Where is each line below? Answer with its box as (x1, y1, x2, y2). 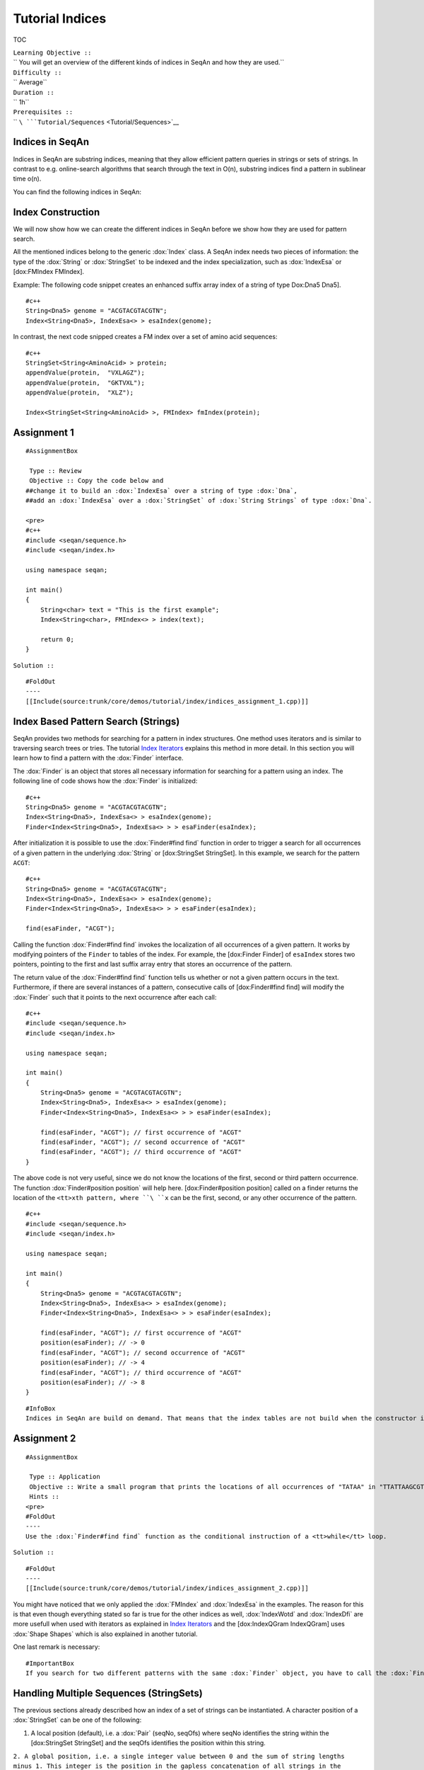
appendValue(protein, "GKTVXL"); (25, 379, 145, 387)
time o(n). (13, 174, 42, 183)
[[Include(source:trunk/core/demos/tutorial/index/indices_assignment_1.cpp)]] (25, 697, 309, 705)
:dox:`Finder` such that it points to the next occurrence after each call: (13, 993, 217, 1001)
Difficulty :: (13, 68, 62, 76)
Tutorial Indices (13, 11, 107, 26)
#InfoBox (25, 1404, 56, 1412)
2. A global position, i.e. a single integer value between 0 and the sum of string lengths (13, 1752, 346, 1760)
